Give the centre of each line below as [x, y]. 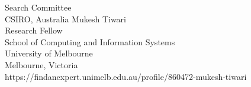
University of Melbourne [49, 53]
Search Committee [38, 7]
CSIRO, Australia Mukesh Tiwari [65, 19]
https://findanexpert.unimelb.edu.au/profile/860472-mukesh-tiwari [126, 76]
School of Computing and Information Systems [90, 41]
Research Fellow [34, 30]
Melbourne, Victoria [41, 64]
